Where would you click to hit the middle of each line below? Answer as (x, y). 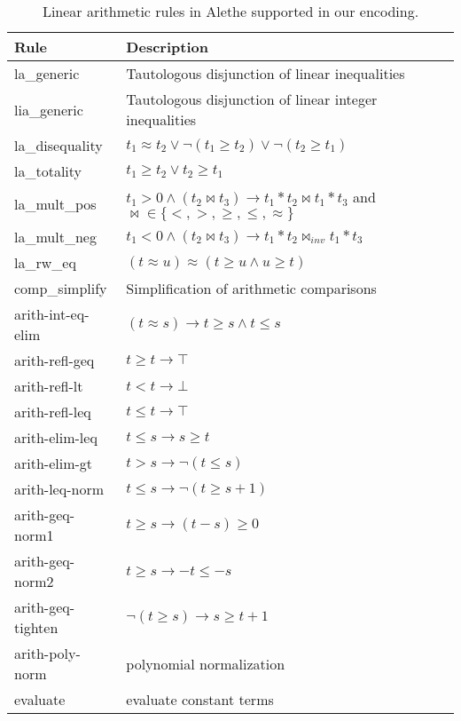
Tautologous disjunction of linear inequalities (266, 73)
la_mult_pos (55, 204)
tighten (36, 627)
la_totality (48, 171)
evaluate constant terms (200, 699)
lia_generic (49, 109)
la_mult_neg (55, 237)
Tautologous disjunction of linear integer (252, 99)
